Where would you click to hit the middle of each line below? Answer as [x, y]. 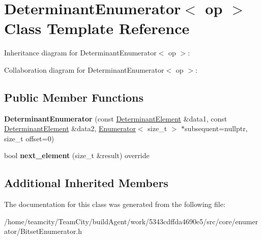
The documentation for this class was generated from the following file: [115, 204]
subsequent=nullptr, [216, 128]
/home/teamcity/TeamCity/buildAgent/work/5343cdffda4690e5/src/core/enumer [131, 221]
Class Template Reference [97, 28]
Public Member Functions [74, 97]
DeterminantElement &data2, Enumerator [70, 128]
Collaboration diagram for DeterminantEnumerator [84, 69]
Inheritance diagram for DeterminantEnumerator [80, 53]
